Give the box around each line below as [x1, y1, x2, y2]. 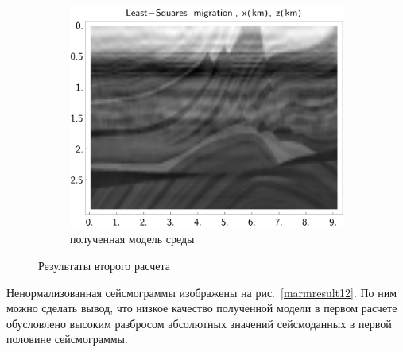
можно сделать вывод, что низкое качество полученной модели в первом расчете [6, 300, 397, 316]
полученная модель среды [70, 230, 195, 247]
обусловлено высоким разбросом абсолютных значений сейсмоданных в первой [6, 315, 392, 331]
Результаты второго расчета [38, 257, 170, 274]
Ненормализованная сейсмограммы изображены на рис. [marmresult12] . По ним [6, 284, 397, 300]
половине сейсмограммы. [6, 331, 128, 347]
